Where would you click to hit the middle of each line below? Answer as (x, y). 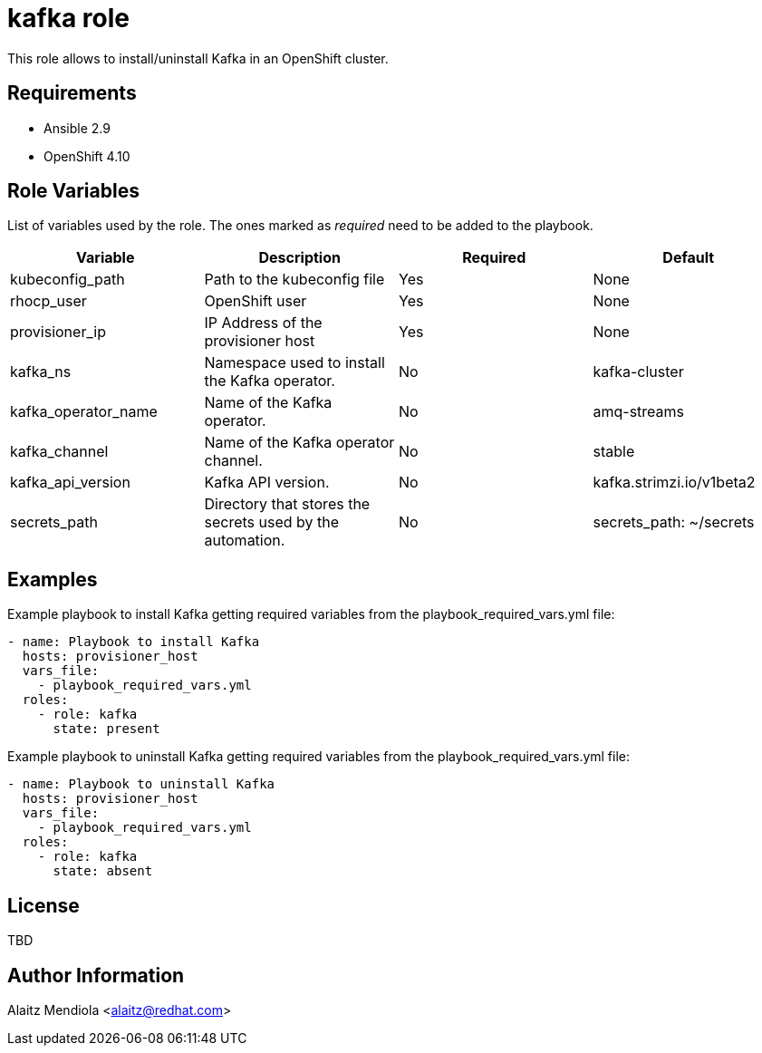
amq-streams (639, 412)
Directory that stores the (287, 504)
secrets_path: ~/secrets (674, 522)
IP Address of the (263, 323)
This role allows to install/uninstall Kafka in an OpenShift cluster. (198, 58)
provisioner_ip (58, 332)
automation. (245, 541)
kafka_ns (41, 372)
